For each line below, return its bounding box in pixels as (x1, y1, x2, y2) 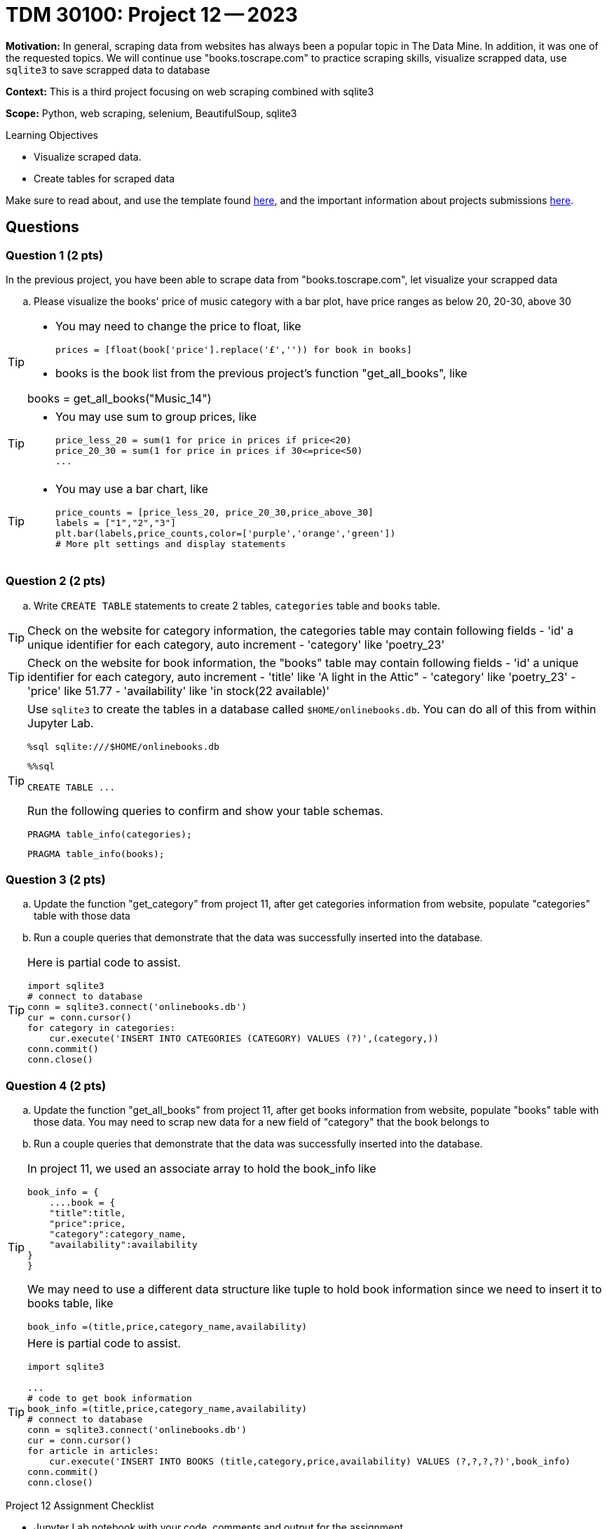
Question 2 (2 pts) (6, 574, 106, 588)
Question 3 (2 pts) (6, 873, 106, 887)
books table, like (27, 1296, 114, 1311)
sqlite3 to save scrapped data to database (6, 63, 210, 76)
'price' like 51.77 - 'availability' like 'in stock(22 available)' (27, 683, 330, 698)
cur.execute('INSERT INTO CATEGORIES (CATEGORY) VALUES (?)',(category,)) (49, 1033, 439, 1044)
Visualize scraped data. (34, 150, 142, 163)
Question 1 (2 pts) (6, 248, 104, 262)
